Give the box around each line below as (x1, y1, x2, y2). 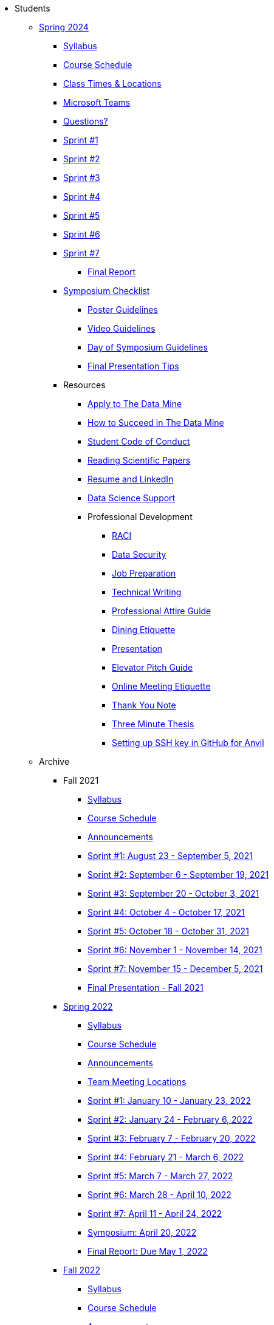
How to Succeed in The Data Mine (87, 417, 224, 428)
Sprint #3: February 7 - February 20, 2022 (87, 1133, 256, 1143)
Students (15, 3, 50, 13)
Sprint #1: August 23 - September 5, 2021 (87, 851, 253, 861)
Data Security (112, 549, 166, 560)
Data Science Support (87, 493, 176, 503)
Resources (63, 380, 106, 390)
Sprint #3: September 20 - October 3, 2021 (87, 888, 259, 899)
